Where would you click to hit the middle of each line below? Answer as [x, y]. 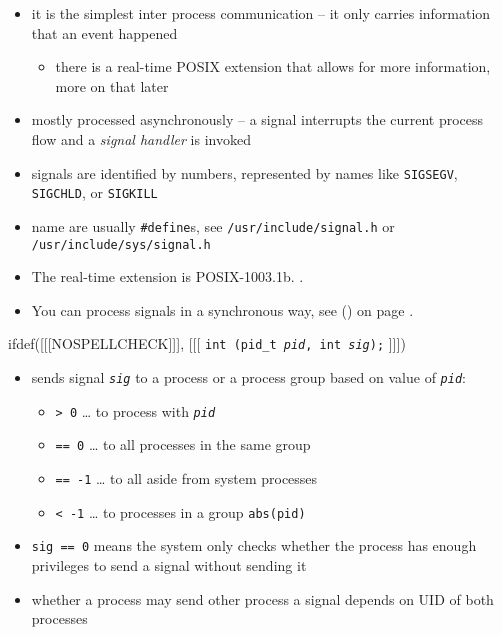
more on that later [112, 85]
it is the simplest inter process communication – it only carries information [261, 13]
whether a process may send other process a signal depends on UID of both [262, 598]
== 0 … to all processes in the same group [183, 444]
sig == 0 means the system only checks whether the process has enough [254, 545]
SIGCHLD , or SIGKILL [94, 192]
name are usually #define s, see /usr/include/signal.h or [213, 225]
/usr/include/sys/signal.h [121, 244]
